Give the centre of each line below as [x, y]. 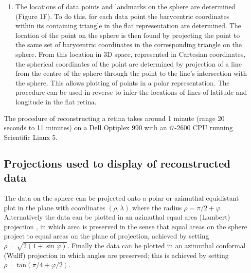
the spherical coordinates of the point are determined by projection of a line [128, 63]
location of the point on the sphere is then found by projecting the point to [127, 35]
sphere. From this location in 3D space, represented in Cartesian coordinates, [130, 54]
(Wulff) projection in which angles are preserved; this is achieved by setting [116, 255]
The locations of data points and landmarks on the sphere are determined [125, 6]
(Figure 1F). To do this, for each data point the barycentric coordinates [122, 16]
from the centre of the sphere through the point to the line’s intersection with [131, 73]
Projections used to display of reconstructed [117, 163]
